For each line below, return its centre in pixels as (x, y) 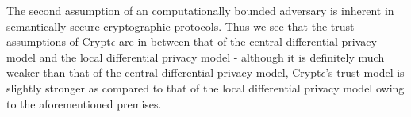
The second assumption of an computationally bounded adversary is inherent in (200, 10)
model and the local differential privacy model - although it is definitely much (196, 57)
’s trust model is (365, 72)
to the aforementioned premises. (84, 103)
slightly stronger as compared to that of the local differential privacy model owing (205, 87)
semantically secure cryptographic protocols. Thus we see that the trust (181, 26)
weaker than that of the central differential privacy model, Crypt (164, 72)
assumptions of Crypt (59, 42)
